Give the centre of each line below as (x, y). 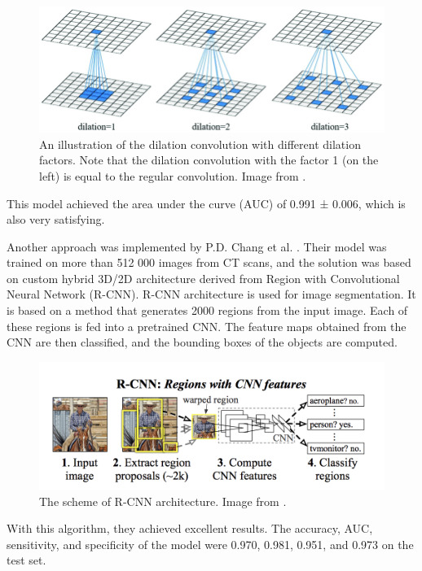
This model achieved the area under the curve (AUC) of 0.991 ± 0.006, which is (206, 203)
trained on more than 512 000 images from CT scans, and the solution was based (209, 262)
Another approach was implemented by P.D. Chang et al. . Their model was (197, 246)
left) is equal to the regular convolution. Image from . (173, 175)
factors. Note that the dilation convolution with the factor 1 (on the (209, 160)
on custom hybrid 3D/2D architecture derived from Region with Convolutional (203, 278)
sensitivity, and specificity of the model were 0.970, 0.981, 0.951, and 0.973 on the (210, 544)
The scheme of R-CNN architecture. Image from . (163, 501)
